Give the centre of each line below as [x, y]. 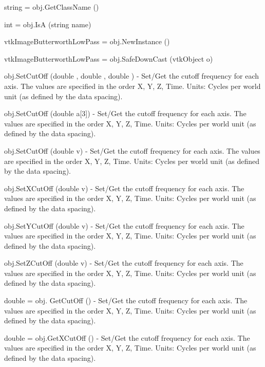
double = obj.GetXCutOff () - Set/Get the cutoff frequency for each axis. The [127, 337]
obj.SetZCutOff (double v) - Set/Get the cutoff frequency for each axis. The [124, 263]
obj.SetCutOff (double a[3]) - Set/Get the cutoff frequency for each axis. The [125, 113]
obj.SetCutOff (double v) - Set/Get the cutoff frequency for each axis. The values [132, 150]
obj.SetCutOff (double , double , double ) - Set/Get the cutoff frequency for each [132, 76]
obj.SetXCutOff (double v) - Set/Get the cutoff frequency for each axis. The [124, 188]
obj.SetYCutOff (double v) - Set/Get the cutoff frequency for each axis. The [124, 225]
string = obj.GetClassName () [52, 7]
